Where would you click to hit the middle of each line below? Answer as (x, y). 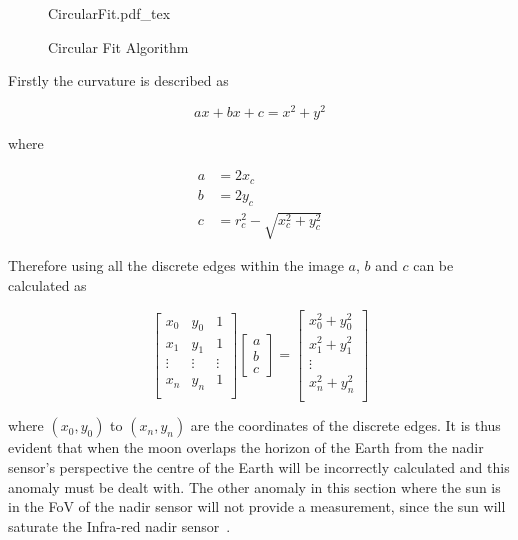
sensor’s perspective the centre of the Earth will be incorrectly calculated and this (259, 466)
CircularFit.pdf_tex (109, 13)
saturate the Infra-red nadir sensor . (119, 525)
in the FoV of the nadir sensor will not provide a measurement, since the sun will (257, 506)
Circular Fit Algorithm (118, 46)
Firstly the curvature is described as (118, 80)
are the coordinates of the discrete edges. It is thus (345, 425)
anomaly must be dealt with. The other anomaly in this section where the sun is (254, 486)
